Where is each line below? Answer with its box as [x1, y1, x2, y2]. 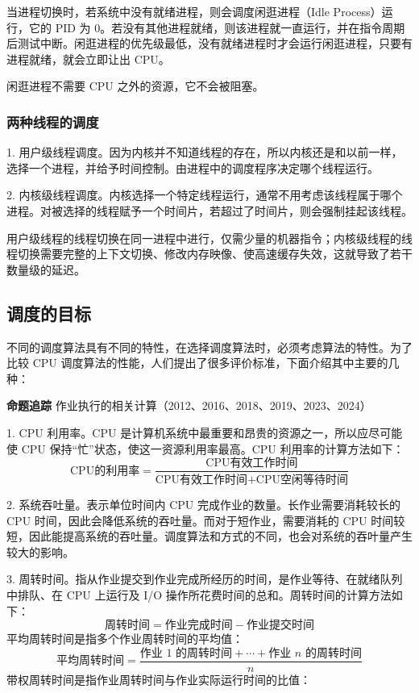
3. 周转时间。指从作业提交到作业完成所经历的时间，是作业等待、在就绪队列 [6, 570, 403, 587]
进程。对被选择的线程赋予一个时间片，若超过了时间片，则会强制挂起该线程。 [6, 202, 413, 219]
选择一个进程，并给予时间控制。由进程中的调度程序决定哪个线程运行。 [6, 159, 379, 176]
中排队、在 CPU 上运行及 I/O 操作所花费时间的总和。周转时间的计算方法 [6, 586, 392, 603]
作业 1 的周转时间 [139, 647, 233, 659]
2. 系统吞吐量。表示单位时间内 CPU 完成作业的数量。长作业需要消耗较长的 [6, 496, 401, 513]
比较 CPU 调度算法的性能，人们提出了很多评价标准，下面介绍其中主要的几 [6, 354, 400, 371]
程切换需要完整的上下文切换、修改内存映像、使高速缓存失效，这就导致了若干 [6, 245, 413, 262]
